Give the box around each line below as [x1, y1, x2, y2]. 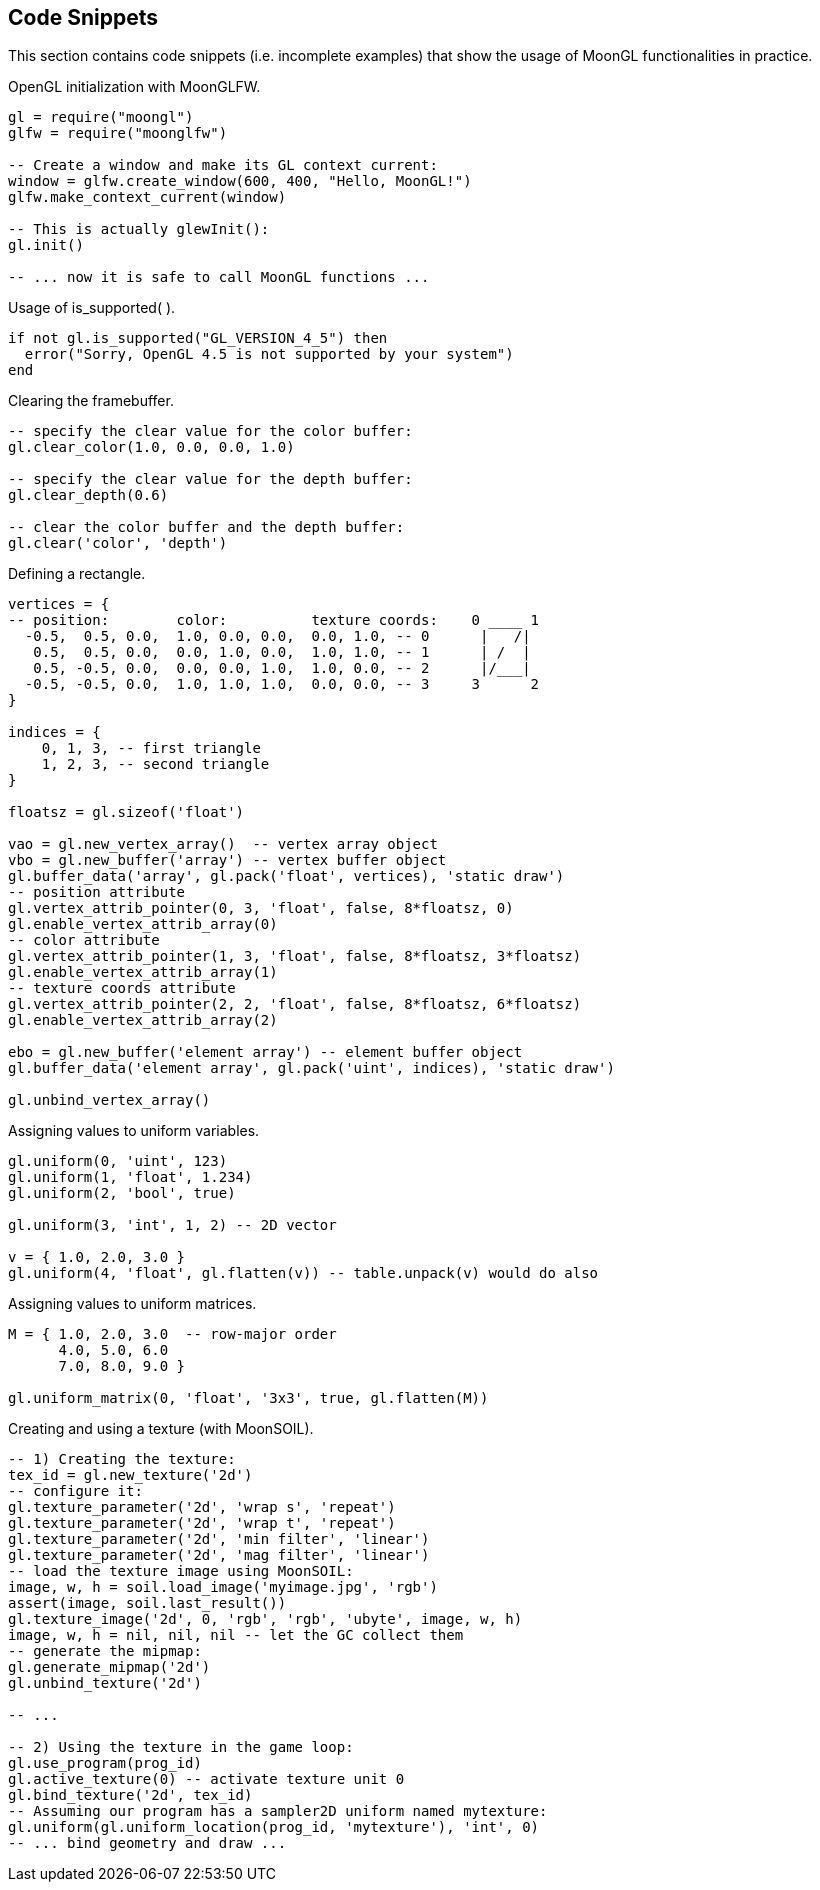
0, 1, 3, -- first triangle [41, 740, 261, 757]
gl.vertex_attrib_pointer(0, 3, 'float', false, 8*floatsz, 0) [8, 900, 514, 917]
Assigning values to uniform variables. [8, 1122, 260, 1140]
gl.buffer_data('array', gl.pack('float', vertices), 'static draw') [8, 868, 565, 885]
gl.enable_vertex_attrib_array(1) [8, 964, 278, 981]
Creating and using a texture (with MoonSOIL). [8, 1420, 314, 1438]
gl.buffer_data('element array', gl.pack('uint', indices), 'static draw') [8, 1060, 615, 1077]
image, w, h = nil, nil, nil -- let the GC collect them [8, 1627, 464, 1644]
